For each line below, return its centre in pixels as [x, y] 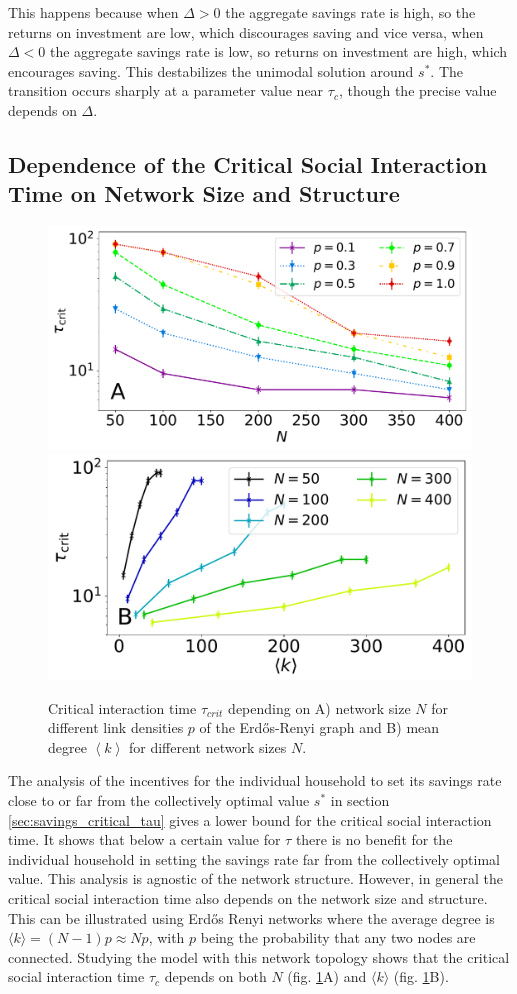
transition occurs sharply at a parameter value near [166, 90]
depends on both [215, 976]
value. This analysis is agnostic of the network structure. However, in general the [255, 878]
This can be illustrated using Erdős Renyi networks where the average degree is [251, 917]
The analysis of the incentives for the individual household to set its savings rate [255, 780]
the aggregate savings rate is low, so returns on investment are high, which [278, 51]
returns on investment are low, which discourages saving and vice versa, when [246, 31]
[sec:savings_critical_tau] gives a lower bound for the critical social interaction [250, 819]
